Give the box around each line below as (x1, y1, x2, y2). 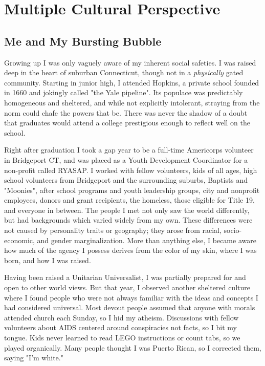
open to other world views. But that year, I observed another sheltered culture (4, 282, 250, 293)
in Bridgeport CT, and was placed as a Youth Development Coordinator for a (4, 154, 248, 165)
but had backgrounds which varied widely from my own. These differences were (4, 214, 253, 225)
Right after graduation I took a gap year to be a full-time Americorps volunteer (4, 144, 254, 155)
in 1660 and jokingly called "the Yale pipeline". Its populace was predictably (4, 87, 243, 98)
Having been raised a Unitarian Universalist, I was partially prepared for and (4, 272, 246, 283)
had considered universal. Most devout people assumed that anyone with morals (4, 302, 255, 313)
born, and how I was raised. (4, 254, 91, 265)
